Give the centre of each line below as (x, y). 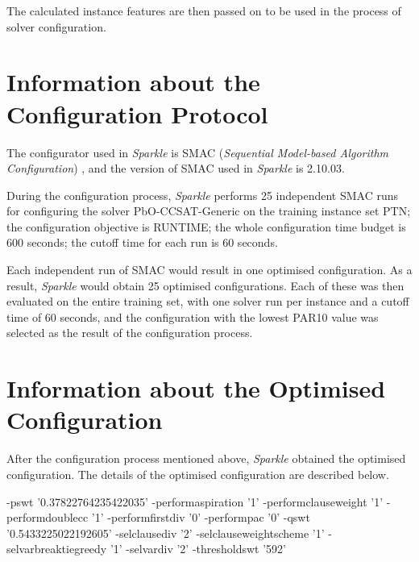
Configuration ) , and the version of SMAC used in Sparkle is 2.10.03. (176, 168)
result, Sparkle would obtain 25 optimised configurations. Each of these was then (205, 285)
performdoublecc (48, 517)
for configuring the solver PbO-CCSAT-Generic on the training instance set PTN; (209, 211)
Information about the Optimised (196, 388)
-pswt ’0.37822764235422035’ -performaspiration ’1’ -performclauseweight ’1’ (195, 501)
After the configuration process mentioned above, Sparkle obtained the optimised (206, 458)
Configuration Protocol (137, 113)
